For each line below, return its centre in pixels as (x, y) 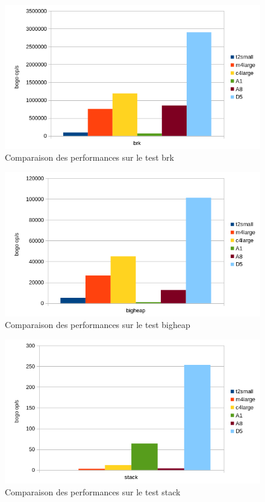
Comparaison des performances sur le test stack (93, 491)
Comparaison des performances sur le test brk (89, 157)
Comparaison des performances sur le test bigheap (98, 325)
